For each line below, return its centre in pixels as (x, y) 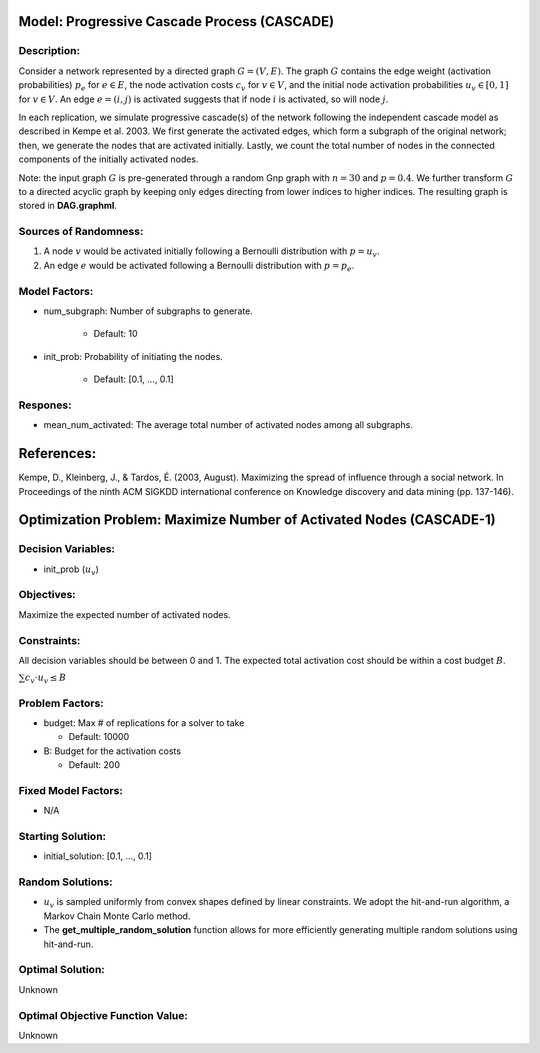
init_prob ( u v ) (71, 570)
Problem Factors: (61, 703)
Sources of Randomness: (81, 232)
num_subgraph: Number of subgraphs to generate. (148, 311)
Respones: (45, 405)
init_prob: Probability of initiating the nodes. (133, 356)
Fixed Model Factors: (71, 790)
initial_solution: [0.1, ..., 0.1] (97, 856)
